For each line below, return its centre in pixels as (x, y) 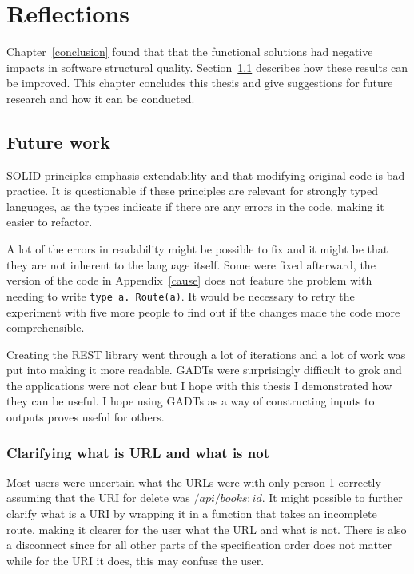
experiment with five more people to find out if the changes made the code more (203, 311)
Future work (59, 141)
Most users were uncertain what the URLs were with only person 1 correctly (194, 482)
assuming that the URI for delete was (98, 498)
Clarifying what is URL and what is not (138, 452)
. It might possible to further (332, 498)
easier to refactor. (50, 222)
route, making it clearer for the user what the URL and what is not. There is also (207, 529)
